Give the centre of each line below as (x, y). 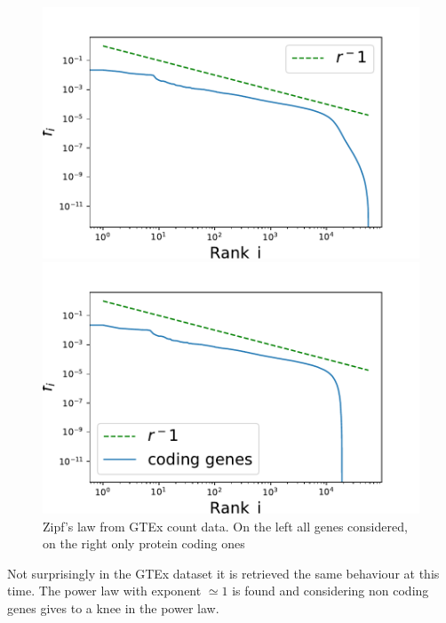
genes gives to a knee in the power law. (113, 607)
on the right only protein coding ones (144, 543)
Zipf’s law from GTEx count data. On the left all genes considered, (225, 526)
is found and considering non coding (331, 591)
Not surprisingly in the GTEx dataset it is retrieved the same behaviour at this (223, 573)
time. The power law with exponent (104, 591)
